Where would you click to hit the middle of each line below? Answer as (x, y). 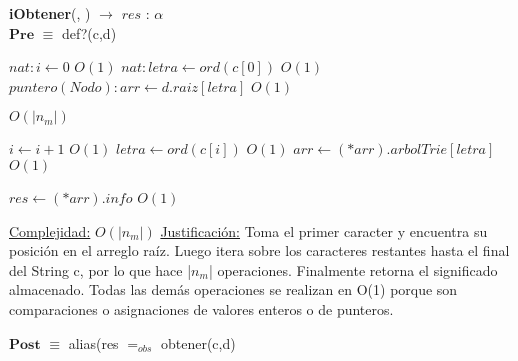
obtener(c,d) (198, 342)
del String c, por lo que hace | (100, 269)
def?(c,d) (89, 32)
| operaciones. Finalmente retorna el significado (353, 269)
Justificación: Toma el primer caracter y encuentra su (324, 230)
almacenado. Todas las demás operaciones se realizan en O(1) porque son (233, 289)
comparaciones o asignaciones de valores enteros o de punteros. (201, 308)
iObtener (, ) (50, 13)
